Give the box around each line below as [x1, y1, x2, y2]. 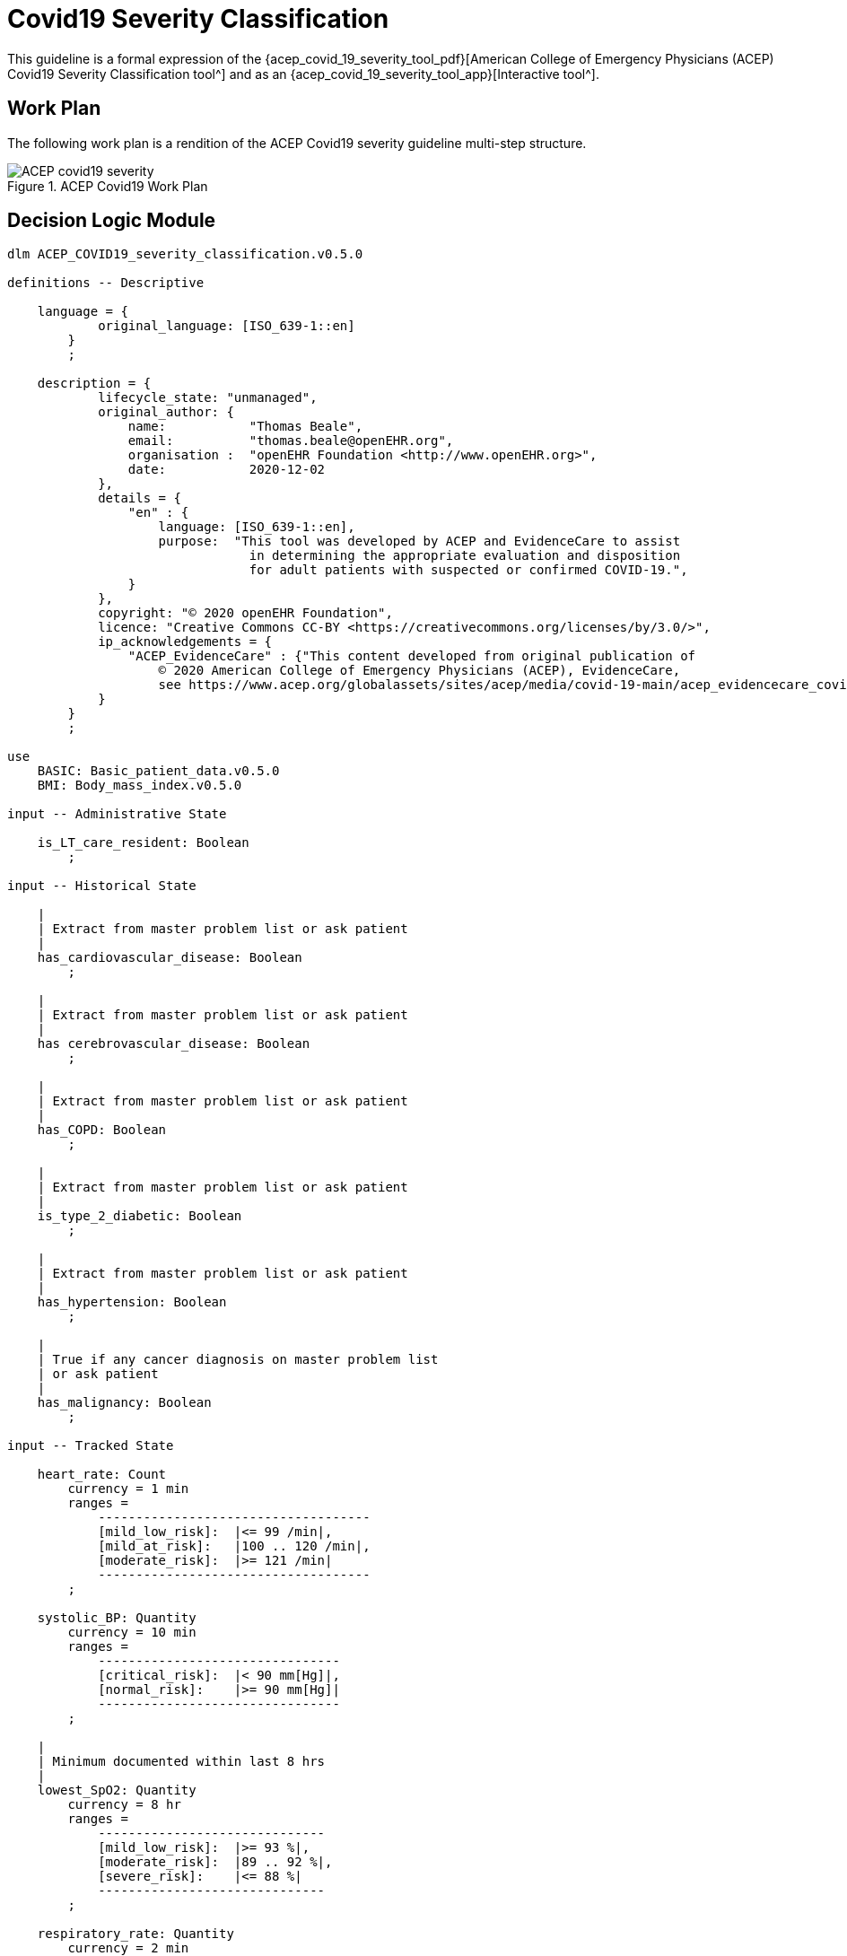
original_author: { [98, 405, 234, 420]
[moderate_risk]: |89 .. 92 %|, [98, 1855, 333, 1870]
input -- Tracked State [7, 1438, 174, 1454]
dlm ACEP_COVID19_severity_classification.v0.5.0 [7, 247, 363, 262]
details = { [98, 491, 181, 506]
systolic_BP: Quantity [37, 1611, 196, 1626]
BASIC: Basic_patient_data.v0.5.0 [37, 764, 280, 779]
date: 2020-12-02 [127, 462, 326, 477]
